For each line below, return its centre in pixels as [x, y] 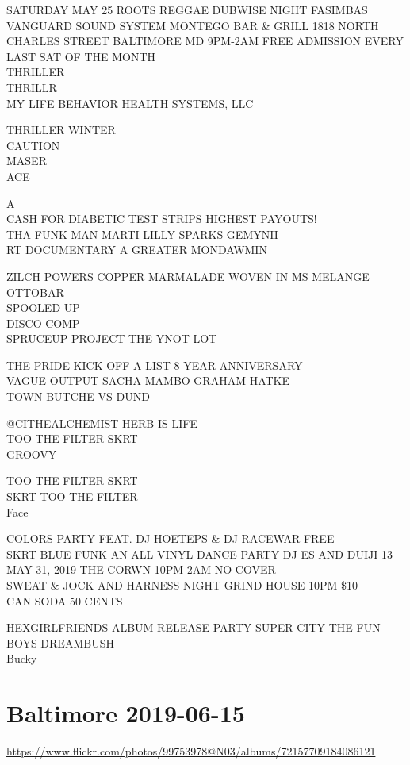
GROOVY [32, 454]
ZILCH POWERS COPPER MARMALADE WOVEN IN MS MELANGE [188, 276]
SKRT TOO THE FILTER [72, 496]
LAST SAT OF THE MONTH [81, 56]
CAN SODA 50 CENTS [65, 600]
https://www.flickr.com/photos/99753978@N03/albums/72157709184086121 [191, 751]
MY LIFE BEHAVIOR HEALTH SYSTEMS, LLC [130, 103]
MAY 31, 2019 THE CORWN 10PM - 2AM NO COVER [141, 569]
